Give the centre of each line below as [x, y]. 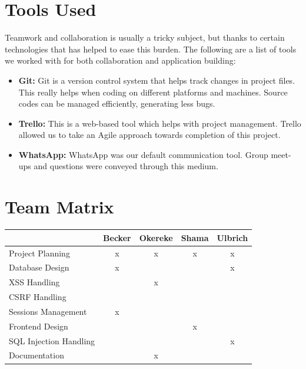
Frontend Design [39, 326]
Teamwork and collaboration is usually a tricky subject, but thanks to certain [145, 37]
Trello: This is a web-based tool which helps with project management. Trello [160, 123]
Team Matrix [59, 207]
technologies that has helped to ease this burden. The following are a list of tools [151, 49]
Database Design [39, 267]
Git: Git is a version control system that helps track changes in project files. [157, 80]
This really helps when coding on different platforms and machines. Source [153, 92]
